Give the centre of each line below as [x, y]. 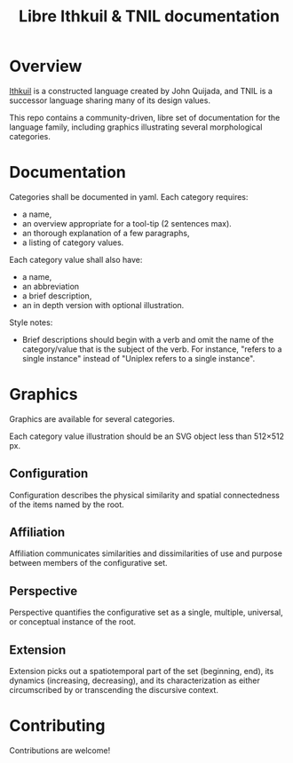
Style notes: [31, 322]
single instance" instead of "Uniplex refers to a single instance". [139, 358]
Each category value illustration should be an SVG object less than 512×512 [147, 436]
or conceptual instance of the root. [72, 622]
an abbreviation [51, 286]
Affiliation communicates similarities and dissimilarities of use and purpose [146, 553]
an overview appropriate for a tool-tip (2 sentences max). [127, 223]
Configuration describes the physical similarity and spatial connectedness [144, 495]
